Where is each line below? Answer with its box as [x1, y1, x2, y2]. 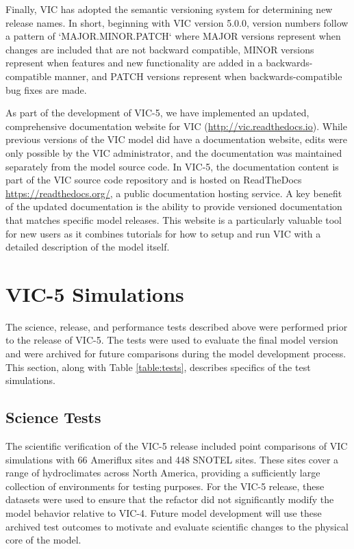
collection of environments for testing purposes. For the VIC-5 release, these [5, 478, 325, 493]
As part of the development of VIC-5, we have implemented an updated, [5, 105, 309, 120]
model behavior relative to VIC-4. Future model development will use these [5, 505, 322, 520]
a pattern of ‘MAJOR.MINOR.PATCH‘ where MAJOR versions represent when [5, 29, 341, 43]
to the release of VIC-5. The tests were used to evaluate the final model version [5, 333, 338, 347]
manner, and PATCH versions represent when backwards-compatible [54, 68, 342, 83]
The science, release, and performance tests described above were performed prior [5, 319, 348, 333]
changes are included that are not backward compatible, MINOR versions [5, 42, 314, 56]
